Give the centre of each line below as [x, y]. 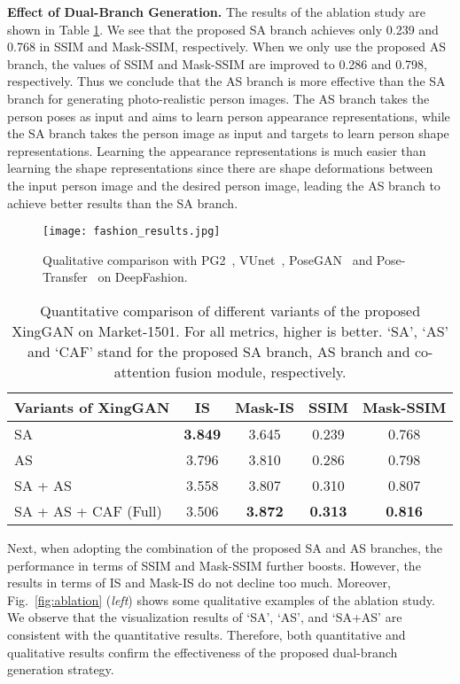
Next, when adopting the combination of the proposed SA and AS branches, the [225, 547]
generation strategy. [61, 669]
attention [142, 371]
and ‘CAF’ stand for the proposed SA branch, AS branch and [218, 351]
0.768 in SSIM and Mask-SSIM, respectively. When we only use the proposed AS [227, 47]
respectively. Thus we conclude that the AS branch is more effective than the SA [226, 81]
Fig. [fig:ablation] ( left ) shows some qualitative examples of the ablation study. [221, 599]
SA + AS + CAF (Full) [88, 510]
